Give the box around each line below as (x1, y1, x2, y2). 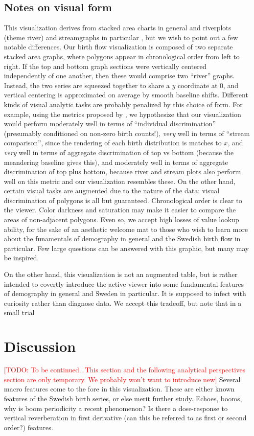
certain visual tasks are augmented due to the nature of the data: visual (4, 185, 220, 196)
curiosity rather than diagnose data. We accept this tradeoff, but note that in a (4, 298, 242, 308)
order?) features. (4, 422, 53, 432)
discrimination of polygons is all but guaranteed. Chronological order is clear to (4, 195, 242, 205)
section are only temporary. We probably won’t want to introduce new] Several (4, 374, 241, 384)
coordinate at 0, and (178, 80, 239, 90)
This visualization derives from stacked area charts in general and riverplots (4, 23, 231, 33)
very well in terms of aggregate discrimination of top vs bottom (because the (4, 147, 234, 157)
